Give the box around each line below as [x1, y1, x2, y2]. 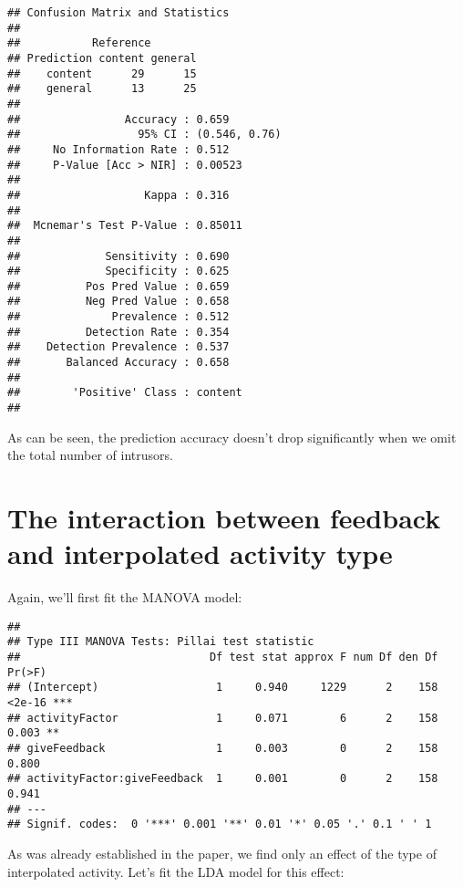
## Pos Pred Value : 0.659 [7, 279, 230, 293]
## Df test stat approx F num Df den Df [7, 651, 438, 664]
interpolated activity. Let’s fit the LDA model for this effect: [7, 861, 345, 881]
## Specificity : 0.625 [7, 265, 230, 278]
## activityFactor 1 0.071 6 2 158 [7, 711, 438, 725]
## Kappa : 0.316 [7, 188, 230, 202]
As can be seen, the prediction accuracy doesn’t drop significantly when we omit [7, 427, 457, 446]
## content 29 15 [7, 67, 197, 80]
